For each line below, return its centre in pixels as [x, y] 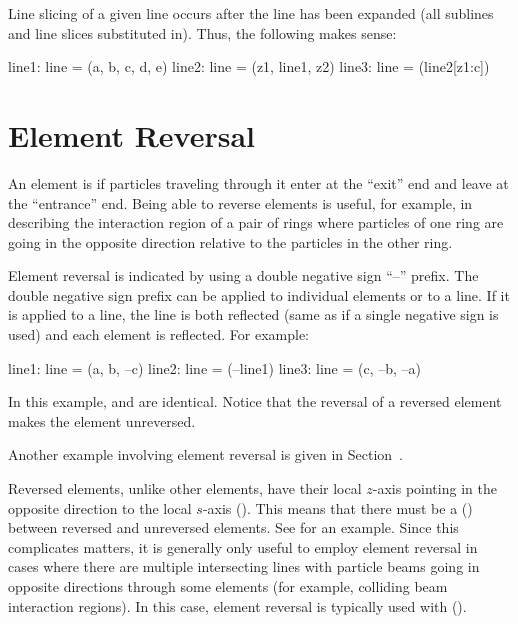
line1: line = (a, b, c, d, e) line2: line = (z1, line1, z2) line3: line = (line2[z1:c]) [249, 66]
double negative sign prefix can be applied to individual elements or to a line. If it [259, 294]
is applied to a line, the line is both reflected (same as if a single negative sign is [253, 314]
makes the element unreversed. [102, 420]
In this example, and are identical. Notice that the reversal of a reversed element [255, 401]
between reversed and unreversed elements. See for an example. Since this [233, 527]
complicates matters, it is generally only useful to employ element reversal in [243, 546]
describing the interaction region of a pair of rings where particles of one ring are [256, 222]
